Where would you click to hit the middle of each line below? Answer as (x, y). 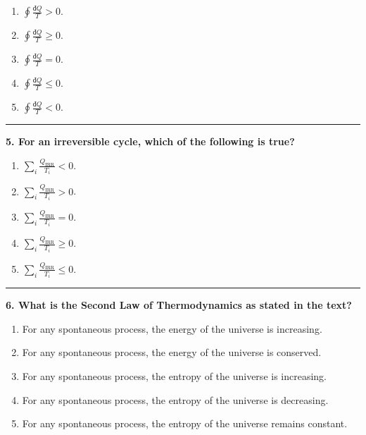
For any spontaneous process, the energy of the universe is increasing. (172, 328)
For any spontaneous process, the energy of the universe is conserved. (172, 352)
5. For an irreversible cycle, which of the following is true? (150, 141)
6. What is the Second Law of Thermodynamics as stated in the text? (179, 305)
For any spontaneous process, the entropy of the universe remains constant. (185, 423)
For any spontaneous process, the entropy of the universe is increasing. (175, 376)
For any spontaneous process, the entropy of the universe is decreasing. (175, 399)
